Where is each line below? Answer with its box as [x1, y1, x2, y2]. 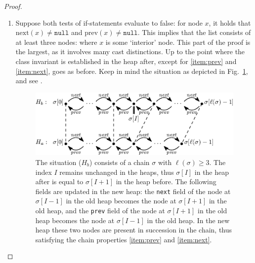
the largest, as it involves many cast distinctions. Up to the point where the [15, 46, 245, 57]
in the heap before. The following [116, 176, 216, 187]
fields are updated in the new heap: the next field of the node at [35, 186, 231, 196]
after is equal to [35, 176, 84, 187]
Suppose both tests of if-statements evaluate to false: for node [15, 17, 203, 28]
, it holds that [209, 17, 251, 28]
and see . [15, 75, 42, 86]
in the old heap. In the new [147, 215, 230, 225]
